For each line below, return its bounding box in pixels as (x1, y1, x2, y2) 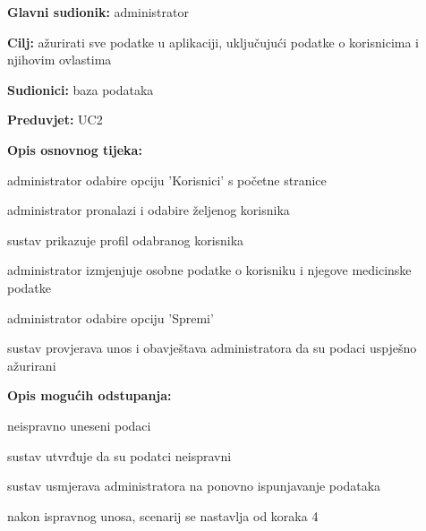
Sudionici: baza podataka (7, 80, 154, 98)
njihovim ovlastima (7, 50, 112, 69)
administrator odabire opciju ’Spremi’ (7, 308, 214, 327)
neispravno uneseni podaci (7, 415, 151, 434)
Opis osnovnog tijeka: (7, 140, 142, 158)
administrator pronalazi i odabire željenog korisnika (7, 201, 290, 219)
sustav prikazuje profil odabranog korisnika (7, 230, 244, 249)
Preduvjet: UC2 (7, 110, 103, 129)
